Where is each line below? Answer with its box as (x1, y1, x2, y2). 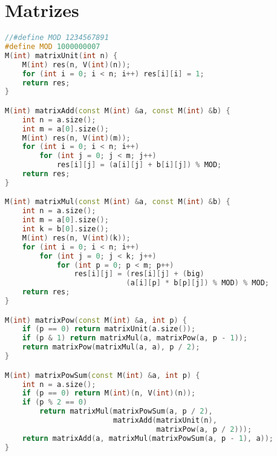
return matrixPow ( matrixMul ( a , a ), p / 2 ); (22, 343, 200, 352)
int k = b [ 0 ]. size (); (22, 225, 109, 234)
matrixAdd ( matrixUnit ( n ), (112, 416, 217, 425)
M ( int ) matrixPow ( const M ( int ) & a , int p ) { (5, 316, 187, 325)
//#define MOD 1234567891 (5, 33, 109, 42)
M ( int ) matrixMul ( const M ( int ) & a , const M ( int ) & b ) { (5, 197, 230, 207)
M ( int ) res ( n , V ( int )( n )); (22, 60, 131, 69)
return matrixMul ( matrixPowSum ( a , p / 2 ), (39, 407, 213, 416)
